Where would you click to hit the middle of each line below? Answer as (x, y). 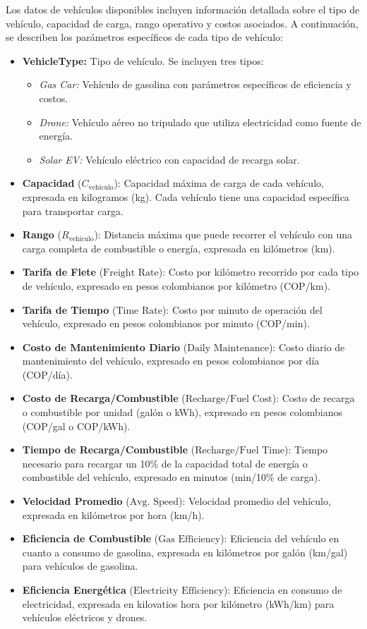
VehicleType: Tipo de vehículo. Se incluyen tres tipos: (143, 60)
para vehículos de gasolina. (80, 566)
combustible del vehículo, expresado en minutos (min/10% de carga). (172, 477)
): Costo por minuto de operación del (242, 309)
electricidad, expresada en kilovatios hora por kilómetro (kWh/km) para (178, 603)
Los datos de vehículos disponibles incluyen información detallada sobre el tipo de (183, 9)
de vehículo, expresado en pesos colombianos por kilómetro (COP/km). (176, 285)
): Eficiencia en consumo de (283, 590)
